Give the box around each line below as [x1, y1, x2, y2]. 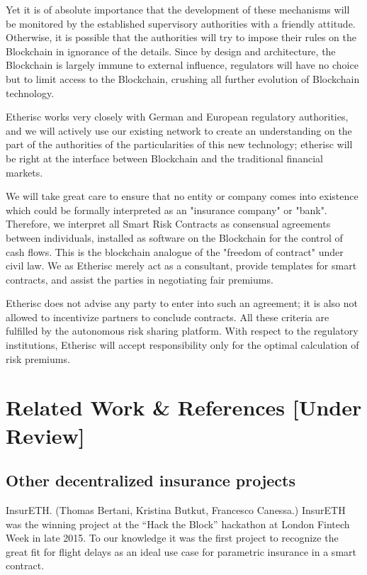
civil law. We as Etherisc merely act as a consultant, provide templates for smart [6, 258, 357, 273]
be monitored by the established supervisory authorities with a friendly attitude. [6, 16, 356, 30]
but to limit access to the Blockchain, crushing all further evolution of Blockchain [6, 71, 360, 86]
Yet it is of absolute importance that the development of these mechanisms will [6, 2, 350, 16]
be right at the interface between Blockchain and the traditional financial [6, 150, 323, 165]
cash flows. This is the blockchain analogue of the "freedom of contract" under [6, 244, 344, 259]
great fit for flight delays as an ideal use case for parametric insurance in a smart [6, 544, 356, 559]
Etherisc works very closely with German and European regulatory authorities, [6, 109, 349, 124]
